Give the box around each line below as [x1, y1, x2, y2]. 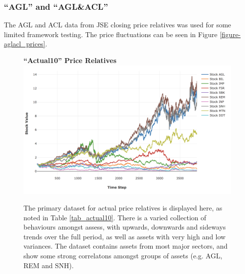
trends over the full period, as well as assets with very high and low [23, 231, 226, 241]
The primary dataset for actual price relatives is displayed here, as [23, 202, 223, 212]
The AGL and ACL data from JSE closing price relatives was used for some [4, 20, 231, 30]
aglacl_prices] [4, 39, 45, 49]
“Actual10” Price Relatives [23, 55, 117, 65]
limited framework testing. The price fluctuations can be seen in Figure [4, 29, 218, 39]
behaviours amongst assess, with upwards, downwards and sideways [23, 222, 226, 232]
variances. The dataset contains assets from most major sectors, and [23, 241, 228, 251]
